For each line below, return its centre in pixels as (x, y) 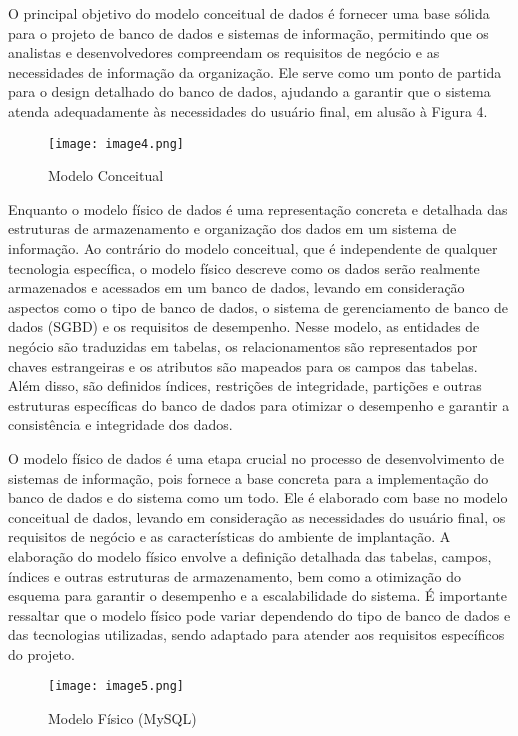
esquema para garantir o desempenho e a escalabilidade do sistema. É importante (257, 595)
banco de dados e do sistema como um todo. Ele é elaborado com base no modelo (258, 497)
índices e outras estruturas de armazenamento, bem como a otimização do (235, 575)
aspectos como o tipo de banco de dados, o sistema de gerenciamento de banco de (258, 306)
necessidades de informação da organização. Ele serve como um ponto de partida (255, 71)
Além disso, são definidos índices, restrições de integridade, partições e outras (245, 385)
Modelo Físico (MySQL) (122, 718)
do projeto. (41, 653)
